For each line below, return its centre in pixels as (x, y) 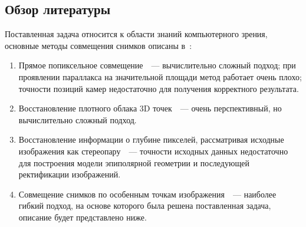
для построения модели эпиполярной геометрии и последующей (134, 162)
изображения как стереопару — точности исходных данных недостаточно (153, 151)
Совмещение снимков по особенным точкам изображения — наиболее (147, 194)
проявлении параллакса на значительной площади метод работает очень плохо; (160, 76)
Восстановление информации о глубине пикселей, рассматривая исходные (151, 139)
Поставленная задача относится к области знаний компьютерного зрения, (136, 34)
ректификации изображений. (70, 174)
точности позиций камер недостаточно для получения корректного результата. (159, 88)
